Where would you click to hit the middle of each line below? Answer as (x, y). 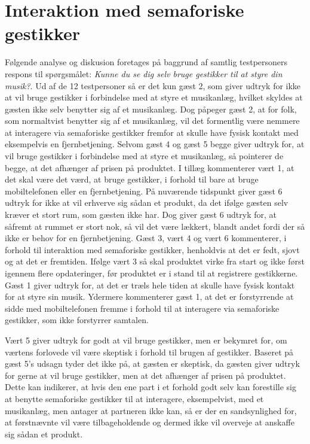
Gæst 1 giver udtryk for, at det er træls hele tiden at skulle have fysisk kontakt (150, 285)
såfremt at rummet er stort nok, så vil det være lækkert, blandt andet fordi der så (155, 226)
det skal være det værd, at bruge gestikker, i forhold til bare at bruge (132, 179)
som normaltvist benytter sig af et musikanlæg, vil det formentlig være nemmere (152, 121)
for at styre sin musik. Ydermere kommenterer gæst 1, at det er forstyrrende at (149, 296)
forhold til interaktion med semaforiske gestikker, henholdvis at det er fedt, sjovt (152, 249)
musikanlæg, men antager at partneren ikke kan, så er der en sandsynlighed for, (151, 410)
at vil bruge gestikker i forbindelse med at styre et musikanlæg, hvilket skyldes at (154, 97)
